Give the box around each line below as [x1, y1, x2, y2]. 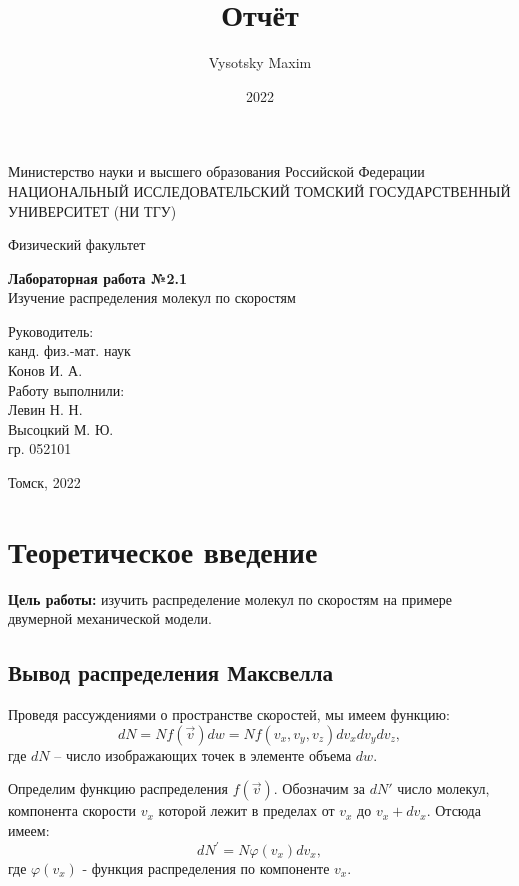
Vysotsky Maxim [208, 52, 312, 73]
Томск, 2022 [8, 472, 81, 493]
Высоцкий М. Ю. [8, 418, 114, 439]
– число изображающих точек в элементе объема [54, 744, 352, 765]
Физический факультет [8, 234, 146, 255]
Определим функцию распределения [8, 778, 229, 799]
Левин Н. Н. [8, 399, 83, 420]
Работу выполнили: [8, 379, 125, 400]
